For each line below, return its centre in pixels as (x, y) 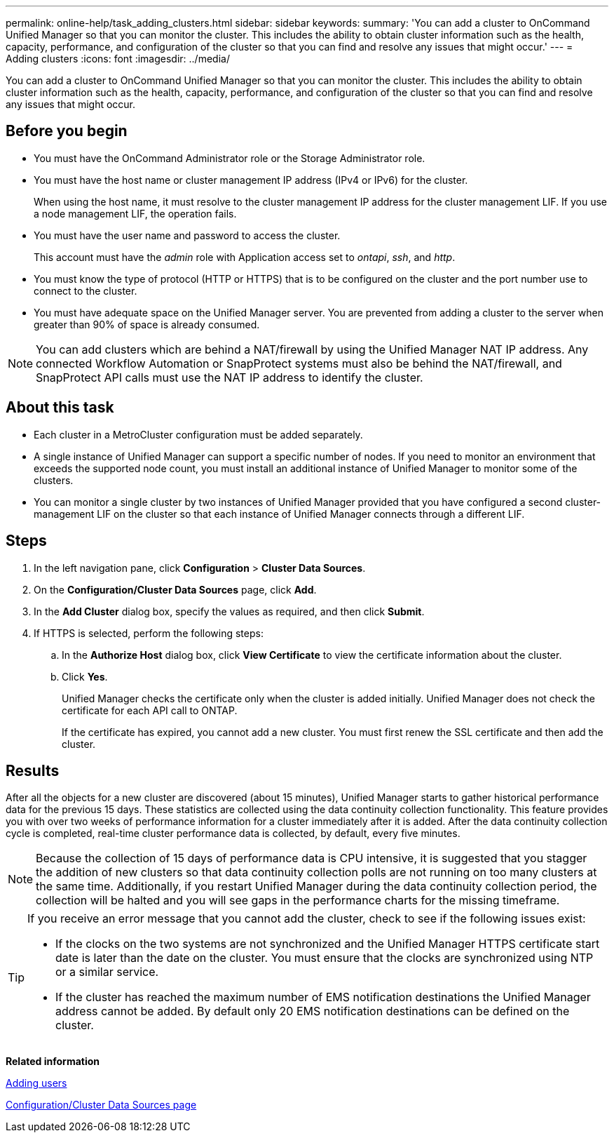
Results (33, 770)
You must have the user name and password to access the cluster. (187, 235)
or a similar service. (107, 972)
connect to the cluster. (86, 290)
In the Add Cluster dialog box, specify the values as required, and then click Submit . (229, 611)
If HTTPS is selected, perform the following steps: (149, 633)
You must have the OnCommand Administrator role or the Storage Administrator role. (230, 158)
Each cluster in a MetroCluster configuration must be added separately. (198, 434)
